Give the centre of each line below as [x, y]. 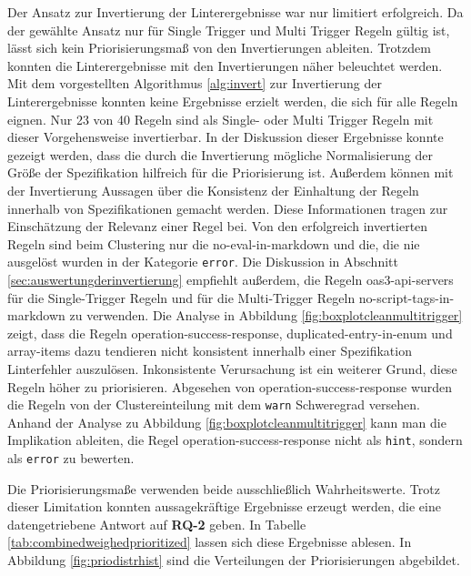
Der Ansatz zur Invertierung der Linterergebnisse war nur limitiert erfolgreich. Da [235, 12]
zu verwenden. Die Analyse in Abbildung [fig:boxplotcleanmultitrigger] [266, 315]
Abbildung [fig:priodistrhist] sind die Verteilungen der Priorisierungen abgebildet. [234, 560]
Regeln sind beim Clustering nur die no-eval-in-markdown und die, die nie [214, 243]
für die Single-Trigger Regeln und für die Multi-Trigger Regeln [181, 297]
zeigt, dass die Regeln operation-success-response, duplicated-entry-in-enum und [230, 333]
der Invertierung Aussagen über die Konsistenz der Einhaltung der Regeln [213, 190]
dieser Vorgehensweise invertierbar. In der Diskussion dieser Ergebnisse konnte [225, 137]
